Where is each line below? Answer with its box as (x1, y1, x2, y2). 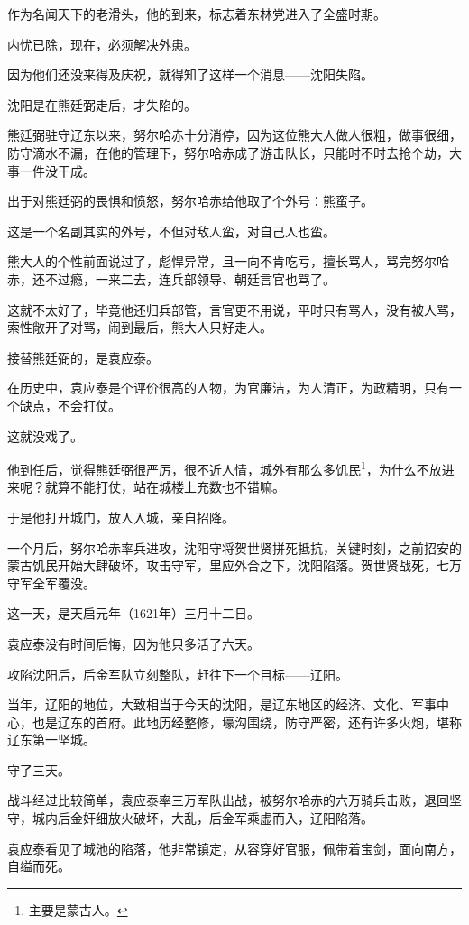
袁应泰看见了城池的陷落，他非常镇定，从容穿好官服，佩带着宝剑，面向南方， (7, 838, 462, 857)
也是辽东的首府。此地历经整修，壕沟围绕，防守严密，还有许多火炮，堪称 (32, 712, 462, 731)
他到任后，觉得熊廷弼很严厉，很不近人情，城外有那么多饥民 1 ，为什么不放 (7, 458, 442, 478)
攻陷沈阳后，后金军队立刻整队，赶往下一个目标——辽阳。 (7, 664, 348, 683)
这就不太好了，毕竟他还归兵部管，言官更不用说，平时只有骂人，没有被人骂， (7, 300, 462, 319)
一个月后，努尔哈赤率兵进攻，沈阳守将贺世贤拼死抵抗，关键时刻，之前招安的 (7, 538, 462, 557)
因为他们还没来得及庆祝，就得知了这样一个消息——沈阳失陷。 (7, 65, 373, 84)
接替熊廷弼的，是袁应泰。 (7, 347, 159, 366)
